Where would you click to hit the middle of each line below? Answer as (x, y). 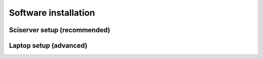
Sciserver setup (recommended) (60, 30)
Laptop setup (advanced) (48, 46)
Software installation (52, 13)
